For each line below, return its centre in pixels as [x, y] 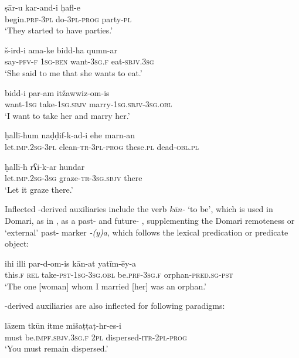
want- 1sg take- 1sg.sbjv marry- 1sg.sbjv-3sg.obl [89, 104]
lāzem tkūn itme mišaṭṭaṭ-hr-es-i [63, 325]
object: [17, 243]
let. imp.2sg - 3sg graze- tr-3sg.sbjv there [74, 178]
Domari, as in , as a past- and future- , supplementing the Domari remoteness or [150, 220]
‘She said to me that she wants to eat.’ [74, 72]
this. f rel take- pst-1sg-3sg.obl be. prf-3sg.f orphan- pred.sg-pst [119, 275]
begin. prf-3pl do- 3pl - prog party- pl [68, 18]
